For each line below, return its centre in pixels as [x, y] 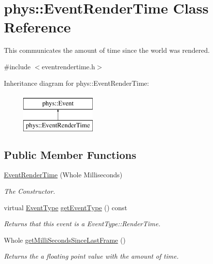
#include [17, 66]
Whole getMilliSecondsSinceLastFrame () [65, 240]
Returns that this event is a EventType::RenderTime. [82, 224]
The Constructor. [29, 191]
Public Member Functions [70, 154]
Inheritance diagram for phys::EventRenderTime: [77, 83]
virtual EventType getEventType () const [66, 207]
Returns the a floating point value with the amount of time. [91, 256]
